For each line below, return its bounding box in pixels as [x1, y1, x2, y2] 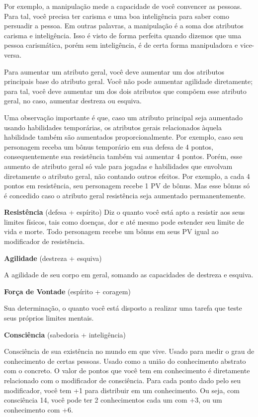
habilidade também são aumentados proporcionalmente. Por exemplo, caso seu [4, 132, 243, 142]
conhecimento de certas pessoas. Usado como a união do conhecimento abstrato [4, 355, 246, 366]
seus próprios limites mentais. [4, 313, 94, 323]
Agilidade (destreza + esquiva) [4, 252, 102, 263]
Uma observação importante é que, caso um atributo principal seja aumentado [4, 112, 243, 122]
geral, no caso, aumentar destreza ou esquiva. [4, 95, 142, 106]
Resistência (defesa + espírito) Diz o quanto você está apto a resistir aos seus [4, 207, 245, 217]
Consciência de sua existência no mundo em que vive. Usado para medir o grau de [4, 346, 255, 356]
